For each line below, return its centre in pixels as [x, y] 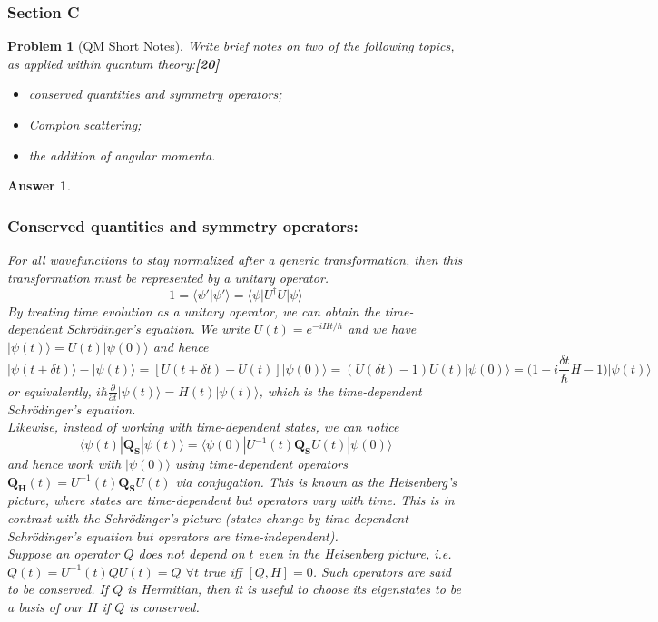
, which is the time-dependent [340, 390]
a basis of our [45, 606]
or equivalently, [49, 390]
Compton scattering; [85, 124]
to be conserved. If [58, 589]
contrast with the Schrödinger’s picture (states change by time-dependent [208, 518]
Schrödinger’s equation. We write [158, 329]
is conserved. [164, 606]
